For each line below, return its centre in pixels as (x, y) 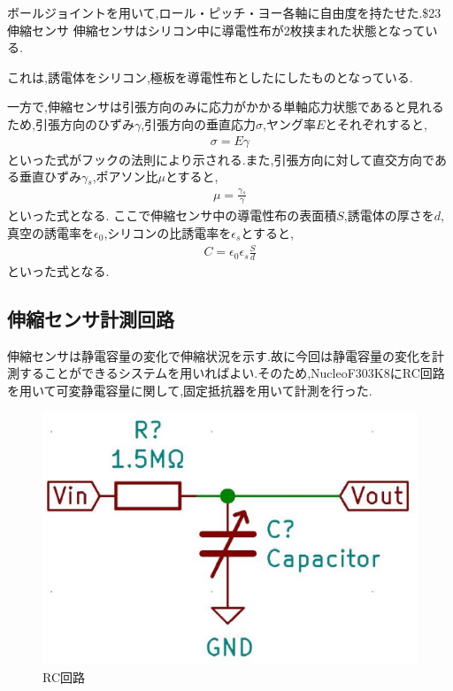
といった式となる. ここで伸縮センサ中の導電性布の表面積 (172, 215)
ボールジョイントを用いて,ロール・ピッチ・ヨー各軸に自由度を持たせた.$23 (224, 12)
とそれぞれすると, (376, 123)
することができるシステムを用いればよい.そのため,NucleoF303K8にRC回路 (232, 373)
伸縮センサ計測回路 (91, 318)
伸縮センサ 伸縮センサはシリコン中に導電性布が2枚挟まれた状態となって (216, 30)
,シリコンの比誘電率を (168, 232)
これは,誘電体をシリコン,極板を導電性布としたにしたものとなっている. (210, 77)
